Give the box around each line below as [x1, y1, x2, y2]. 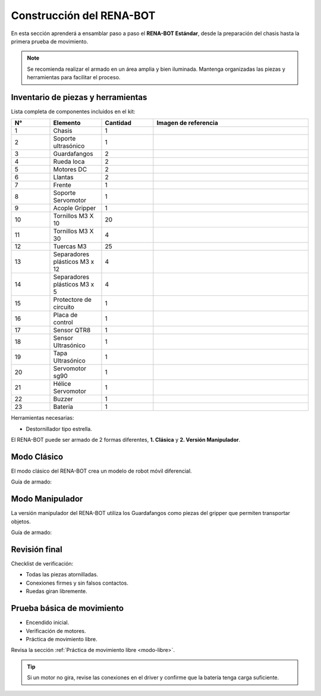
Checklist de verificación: [11, 560, 74, 567]
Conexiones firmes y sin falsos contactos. [26, 579, 129, 586]
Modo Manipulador [11, 494, 83, 504]
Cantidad [105, 119, 132, 127]
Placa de [53, 311, 78, 319]
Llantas [53, 173, 74, 182]
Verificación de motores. [26, 627, 86, 634]
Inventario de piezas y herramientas [11, 92, 147, 102]
